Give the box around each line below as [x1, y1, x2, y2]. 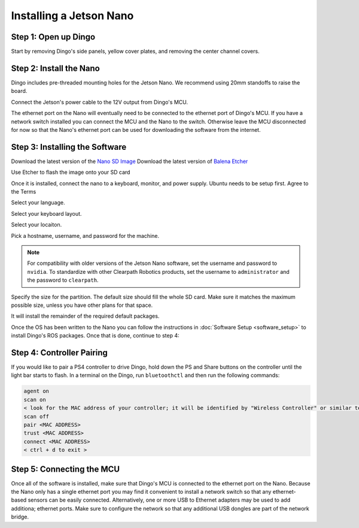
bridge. [11, 513, 29, 521]
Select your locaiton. [11, 221, 62, 228]
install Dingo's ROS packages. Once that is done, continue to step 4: [11, 332, 180, 339]
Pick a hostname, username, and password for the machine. [11, 232, 160, 239]
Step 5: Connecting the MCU [11, 464, 120, 474]
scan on [23, 396, 46, 403]
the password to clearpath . [27, 276, 99, 284]
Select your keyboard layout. [11, 210, 82, 217]
